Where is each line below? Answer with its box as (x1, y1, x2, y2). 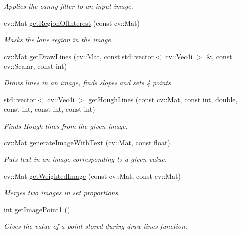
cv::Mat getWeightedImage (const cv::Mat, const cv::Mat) (4, 170, 181, 181)
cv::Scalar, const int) (4, 61, 67, 71)
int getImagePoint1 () (4, 204, 70, 214)
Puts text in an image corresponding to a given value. (4, 154, 167, 164)
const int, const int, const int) (4, 104, 95, 114)
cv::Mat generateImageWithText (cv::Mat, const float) (4, 137, 170, 148)
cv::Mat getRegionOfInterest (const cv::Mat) (4, 17, 140, 28)
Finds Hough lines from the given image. (4, 120, 128, 131)
